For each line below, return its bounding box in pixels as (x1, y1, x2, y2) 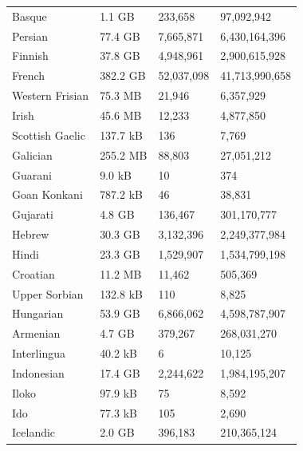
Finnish (12, 47, 49, 64)
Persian (12, 27, 49, 44)
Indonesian (12, 364, 65, 381)
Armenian (12, 325, 61, 342)
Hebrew (12, 226, 49, 243)
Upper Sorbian (12, 285, 84, 302)
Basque (12, 7, 47, 24)
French (12, 67, 45, 84)
